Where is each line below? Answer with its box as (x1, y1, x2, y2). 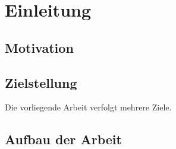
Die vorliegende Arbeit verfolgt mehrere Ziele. (5, 101, 172, 113)
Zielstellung (5, 73, 77, 91)
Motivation (5, 38, 74, 56)
